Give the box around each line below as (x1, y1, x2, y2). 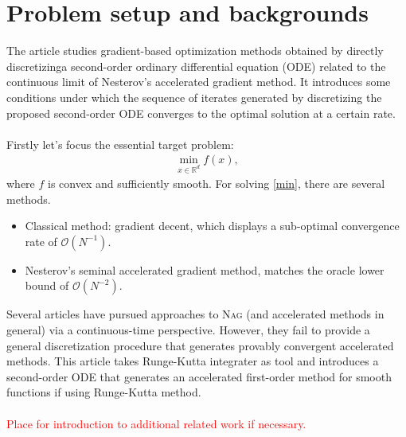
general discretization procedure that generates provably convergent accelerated (6, 337, 394, 353)
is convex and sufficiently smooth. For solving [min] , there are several (48, 175, 385, 192)
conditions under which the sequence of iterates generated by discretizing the (6, 88, 382, 105)
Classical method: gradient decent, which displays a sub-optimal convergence (25, 217, 400, 234)
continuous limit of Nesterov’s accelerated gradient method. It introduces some (6, 73, 391, 90)
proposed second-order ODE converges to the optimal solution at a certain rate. (6, 104, 396, 121)
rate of (25, 232, 57, 249)
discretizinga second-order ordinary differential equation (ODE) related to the (6, 57, 386, 74)
